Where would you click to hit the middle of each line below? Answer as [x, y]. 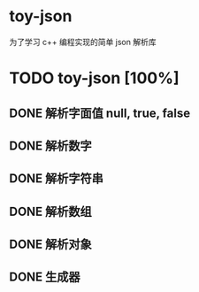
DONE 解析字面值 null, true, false [100, 113]
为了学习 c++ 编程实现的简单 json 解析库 [83, 42]
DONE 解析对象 [51, 245]
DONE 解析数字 [51, 146]
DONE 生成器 [45, 277]
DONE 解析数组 [51, 211]
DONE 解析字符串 [57, 179]
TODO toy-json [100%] [94, 78]
